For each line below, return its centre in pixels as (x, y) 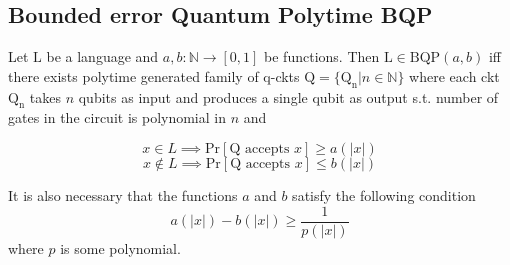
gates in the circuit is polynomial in (117, 117)
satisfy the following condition (384, 194)
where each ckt (454, 75)
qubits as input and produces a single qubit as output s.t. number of (288, 96)
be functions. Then (322, 56)
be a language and (102, 56)
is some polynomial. (120, 247)
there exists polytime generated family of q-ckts (154, 75)
